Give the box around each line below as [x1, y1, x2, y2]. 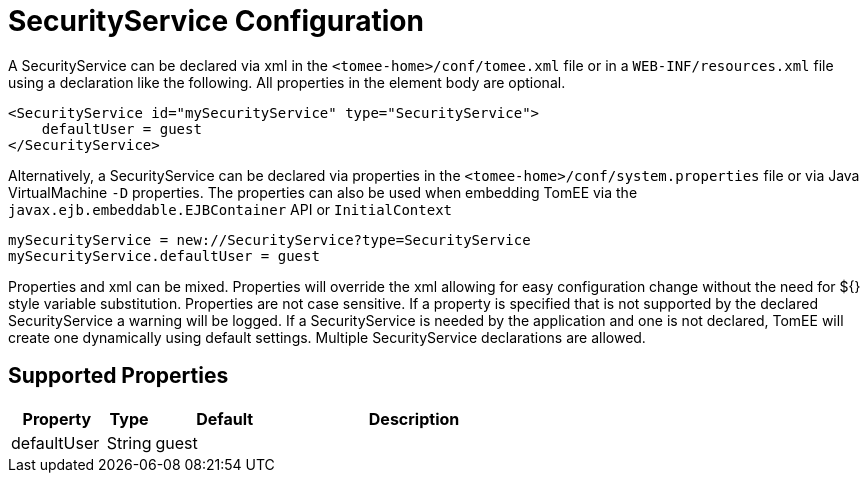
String [106, 432, 152, 453]
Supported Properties [8, 363, 229, 389]
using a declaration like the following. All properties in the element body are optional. [8, 73, 566, 91]
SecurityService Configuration [8, 4, 424, 38]
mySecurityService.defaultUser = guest [8, 247, 320, 264]
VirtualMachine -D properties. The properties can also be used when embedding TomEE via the [8, 183, 638, 201]
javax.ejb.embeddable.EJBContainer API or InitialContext [8, 200, 453, 218]
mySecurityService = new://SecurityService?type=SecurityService [8, 231, 531, 248]
